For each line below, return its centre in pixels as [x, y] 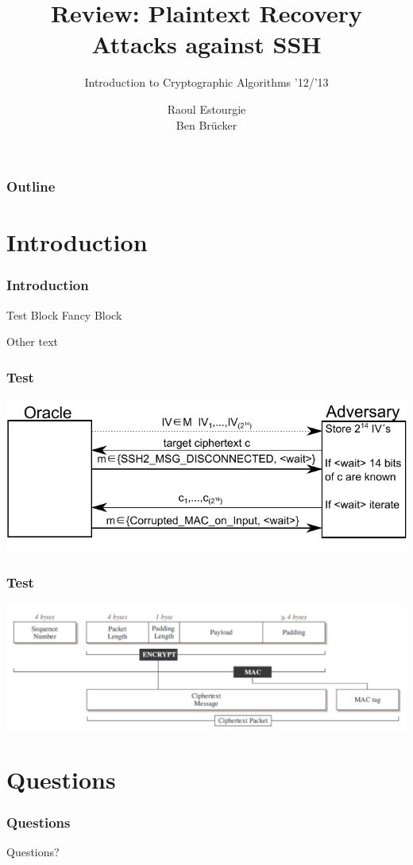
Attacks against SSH [206, 44]
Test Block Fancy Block [64, 314]
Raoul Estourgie [206, 109]
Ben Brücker [206, 124]
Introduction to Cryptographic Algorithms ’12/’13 [206, 82]
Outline [31, 186]
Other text [32, 341]
